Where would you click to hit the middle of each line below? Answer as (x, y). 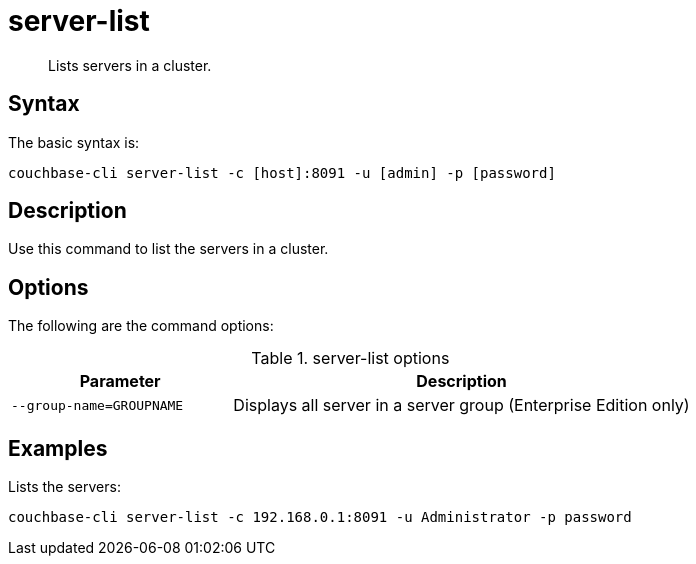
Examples (58, 448)
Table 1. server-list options (350, 358)
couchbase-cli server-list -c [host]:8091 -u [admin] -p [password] (282, 172)
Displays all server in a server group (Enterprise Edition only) (461, 405)
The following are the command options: (141, 326)
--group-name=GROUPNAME (97, 405)
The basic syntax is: (74, 142)
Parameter (120, 381)
